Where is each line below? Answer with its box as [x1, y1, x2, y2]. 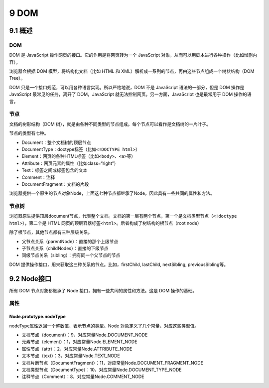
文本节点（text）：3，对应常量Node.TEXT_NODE [21, 353, 120, 359]
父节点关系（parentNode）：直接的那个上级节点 [21, 238, 119, 244]
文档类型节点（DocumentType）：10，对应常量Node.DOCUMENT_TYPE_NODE [21, 367, 182, 373]
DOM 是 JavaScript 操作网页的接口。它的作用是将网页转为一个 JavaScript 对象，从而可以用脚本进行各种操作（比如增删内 [9, 52, 258, 58]
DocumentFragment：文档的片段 [21, 181, 89, 187]
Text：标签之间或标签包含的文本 [21, 167, 88, 173]
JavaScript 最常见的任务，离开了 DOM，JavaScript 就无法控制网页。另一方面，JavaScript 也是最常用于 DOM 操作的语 [9, 91, 252, 97]
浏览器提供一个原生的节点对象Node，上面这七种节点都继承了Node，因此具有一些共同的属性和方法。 [9, 190, 215, 196]
